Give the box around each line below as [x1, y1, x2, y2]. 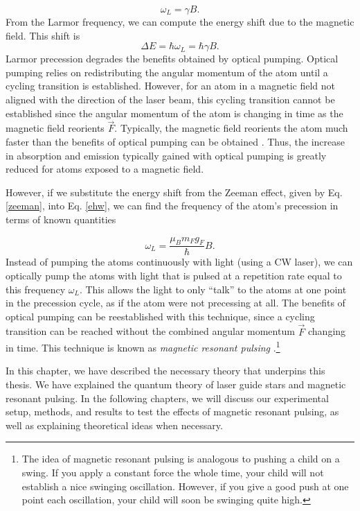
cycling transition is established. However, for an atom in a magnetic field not [6, 78, 336, 93]
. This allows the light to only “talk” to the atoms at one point [79, 282, 347, 296]
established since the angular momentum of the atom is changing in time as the [6, 105, 343, 120]
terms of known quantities [6, 211, 116, 226]
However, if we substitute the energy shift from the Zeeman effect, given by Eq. [6, 184, 343, 199]
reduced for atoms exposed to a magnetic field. [6, 162, 204, 176]
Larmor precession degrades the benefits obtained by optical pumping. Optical [6, 51, 339, 66]
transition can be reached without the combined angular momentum [6, 324, 295, 338]
